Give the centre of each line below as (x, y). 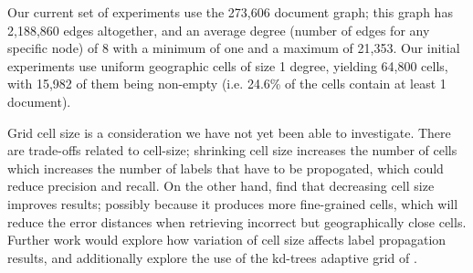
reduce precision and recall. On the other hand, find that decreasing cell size (221, 186)
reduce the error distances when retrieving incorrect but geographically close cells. (237, 221)
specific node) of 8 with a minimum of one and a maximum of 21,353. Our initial (234, 48)
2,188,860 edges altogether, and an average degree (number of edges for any (219, 30)
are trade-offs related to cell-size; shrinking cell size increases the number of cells (232, 150)
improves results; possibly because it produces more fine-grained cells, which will (233, 203)
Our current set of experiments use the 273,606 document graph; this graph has (230, 12)
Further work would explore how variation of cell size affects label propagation (227, 240)
